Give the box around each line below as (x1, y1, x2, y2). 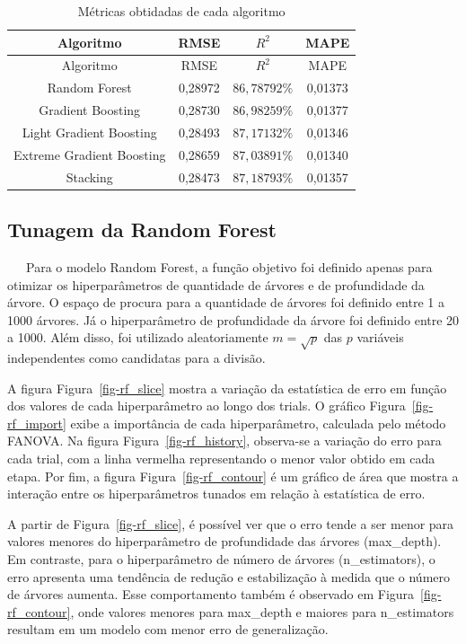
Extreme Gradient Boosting (13, 145, 166, 163)
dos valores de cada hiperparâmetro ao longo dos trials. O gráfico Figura (7, 396, 406, 415)
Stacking (66, 167, 113, 186)
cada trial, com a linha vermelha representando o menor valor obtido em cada (7, 449, 435, 468)
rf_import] (7, 413, 66, 432)
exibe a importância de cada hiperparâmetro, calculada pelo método (70, 413, 446, 432)
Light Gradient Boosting (22, 122, 157, 141)
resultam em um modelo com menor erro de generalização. (7, 620, 329, 639)
